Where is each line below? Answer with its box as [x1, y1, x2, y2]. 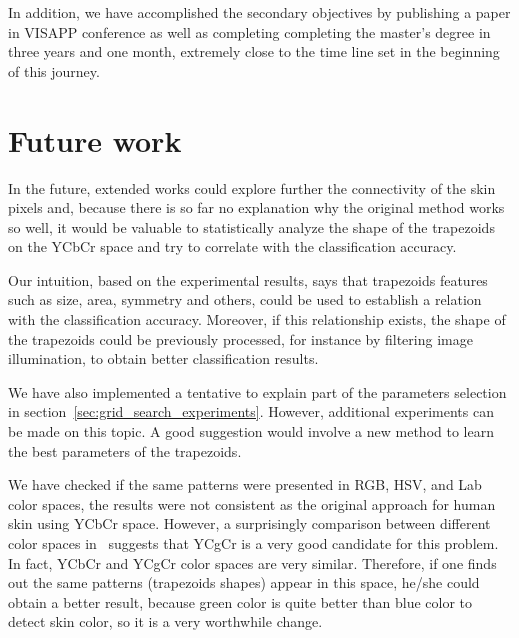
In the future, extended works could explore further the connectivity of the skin [8, 177, 496, 198]
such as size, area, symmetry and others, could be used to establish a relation [8, 289, 482, 310]
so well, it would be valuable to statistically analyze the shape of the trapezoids [8, 216, 495, 237]
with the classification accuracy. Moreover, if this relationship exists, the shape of [8, 309, 506, 330]
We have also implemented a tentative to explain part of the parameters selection [8, 381, 507, 402]
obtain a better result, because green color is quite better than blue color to [8, 591, 473, 612]
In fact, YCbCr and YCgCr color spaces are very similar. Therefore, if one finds [8, 552, 497, 573]
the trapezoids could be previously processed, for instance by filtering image [8, 328, 473, 349]
